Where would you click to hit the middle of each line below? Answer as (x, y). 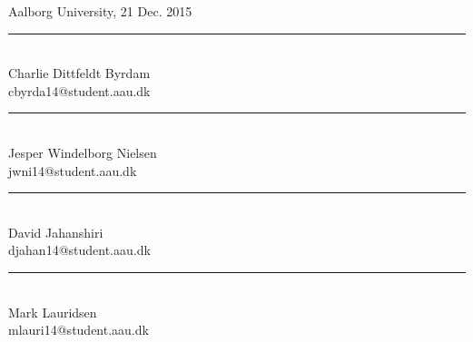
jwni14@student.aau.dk (73, 170)
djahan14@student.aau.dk (79, 250)
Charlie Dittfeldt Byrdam (79, 73)
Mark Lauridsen (53, 312)
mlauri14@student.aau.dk (79, 330)
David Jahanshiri (56, 232)
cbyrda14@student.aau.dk (79, 90)
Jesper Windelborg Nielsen (83, 152)
